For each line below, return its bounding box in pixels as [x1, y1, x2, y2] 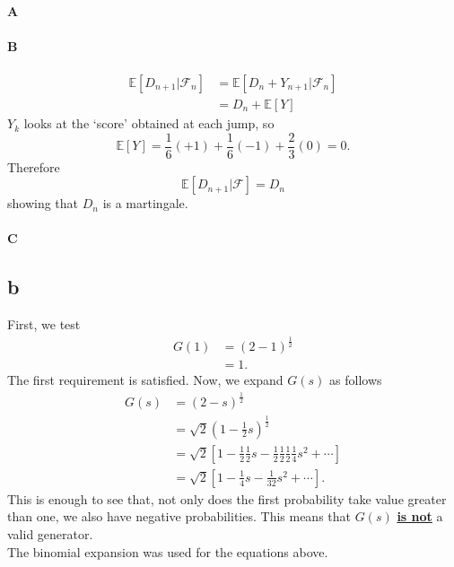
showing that [7, 194, 79, 213]
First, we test [7, 315, 81, 334]
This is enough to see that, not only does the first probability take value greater [7, 489, 447, 508]
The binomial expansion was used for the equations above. [7, 542, 328, 561]
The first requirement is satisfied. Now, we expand [7, 371, 284, 389]
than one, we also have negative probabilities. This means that [7, 507, 351, 526]
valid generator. [7, 524, 93, 543]
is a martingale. [102, 194, 188, 213]
